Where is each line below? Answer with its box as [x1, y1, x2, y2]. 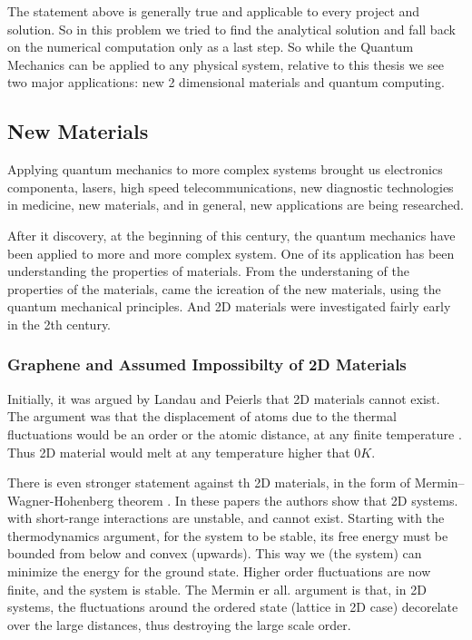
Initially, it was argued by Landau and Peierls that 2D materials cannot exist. [7, 389, 440, 408]
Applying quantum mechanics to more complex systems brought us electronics [7, 160, 443, 179]
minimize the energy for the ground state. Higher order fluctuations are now [7, 562, 431, 581]
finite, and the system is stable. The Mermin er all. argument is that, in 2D [7, 579, 427, 598]
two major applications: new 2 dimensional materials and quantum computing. [7, 73, 445, 92]
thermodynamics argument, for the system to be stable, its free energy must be [7, 526, 448, 545]
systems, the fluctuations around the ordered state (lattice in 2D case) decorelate [7, 597, 458, 616]
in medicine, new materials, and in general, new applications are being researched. [7, 195, 464, 214]
